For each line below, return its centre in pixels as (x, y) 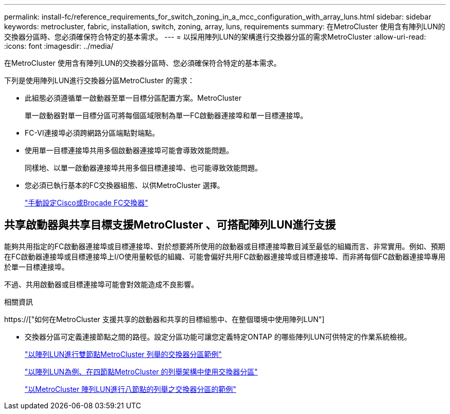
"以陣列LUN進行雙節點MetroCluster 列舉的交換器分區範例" (123, 354)
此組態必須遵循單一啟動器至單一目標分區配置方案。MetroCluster (133, 98)
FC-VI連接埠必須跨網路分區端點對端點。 (92, 133)
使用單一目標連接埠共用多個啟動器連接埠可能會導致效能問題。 (129, 150)
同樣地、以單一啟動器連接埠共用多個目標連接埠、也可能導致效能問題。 (143, 168)
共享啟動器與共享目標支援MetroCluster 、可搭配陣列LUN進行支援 (170, 225)
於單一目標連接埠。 (36, 267)
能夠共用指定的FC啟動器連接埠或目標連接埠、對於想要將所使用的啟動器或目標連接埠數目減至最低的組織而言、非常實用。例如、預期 (225, 246)
